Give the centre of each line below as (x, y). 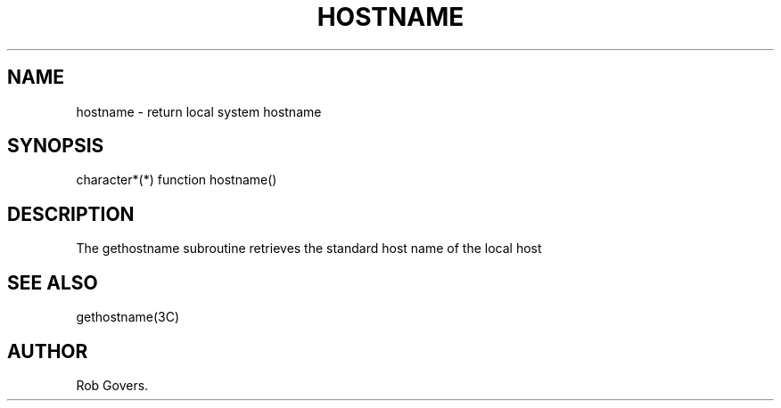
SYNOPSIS (56, 146)
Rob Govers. (112, 385)
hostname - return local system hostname (199, 111)
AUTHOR (48, 351)
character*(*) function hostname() (177, 180)
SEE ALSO (53, 282)
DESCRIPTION (71, 214)
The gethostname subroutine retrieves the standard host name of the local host (309, 249)
